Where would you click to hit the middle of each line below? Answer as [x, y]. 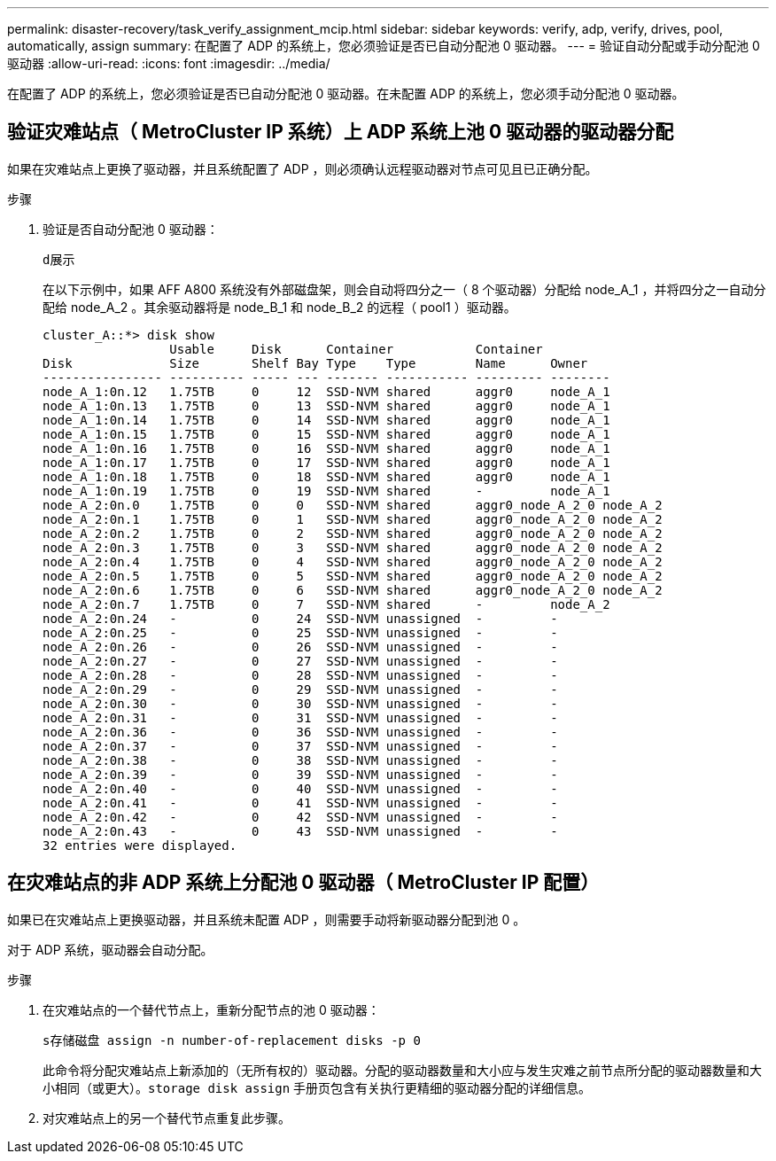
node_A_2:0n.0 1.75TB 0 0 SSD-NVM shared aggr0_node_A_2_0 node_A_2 [353, 505]
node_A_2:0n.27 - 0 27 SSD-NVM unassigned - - [300, 661]
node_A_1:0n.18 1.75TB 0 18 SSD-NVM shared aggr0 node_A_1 [326, 476]
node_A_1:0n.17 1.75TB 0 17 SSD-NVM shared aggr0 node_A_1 [326, 462]
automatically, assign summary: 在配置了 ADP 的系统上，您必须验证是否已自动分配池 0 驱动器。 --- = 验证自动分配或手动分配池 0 [384, 46]
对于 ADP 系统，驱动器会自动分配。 [110, 949]
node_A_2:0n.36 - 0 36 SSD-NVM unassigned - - [300, 732]
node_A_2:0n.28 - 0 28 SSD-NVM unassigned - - [300, 675]
